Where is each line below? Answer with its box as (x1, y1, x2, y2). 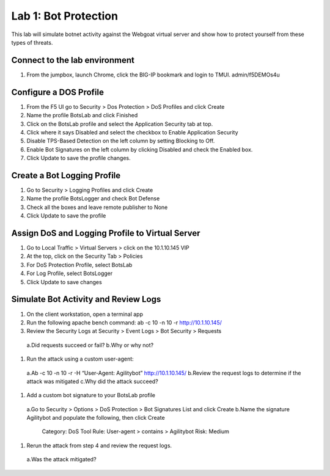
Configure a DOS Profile (11, 87, 104, 97)
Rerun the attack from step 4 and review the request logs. (26, 442, 172, 449)
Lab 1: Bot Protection (11, 9, 119, 23)
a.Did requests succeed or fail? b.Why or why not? (26, 341, 154, 348)
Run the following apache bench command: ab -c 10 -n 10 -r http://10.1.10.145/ (26, 318, 222, 326)
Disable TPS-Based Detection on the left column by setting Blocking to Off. (26, 137, 215, 145)
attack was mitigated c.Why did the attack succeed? (26, 378, 158, 385)
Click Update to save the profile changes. (26, 155, 131, 162)
